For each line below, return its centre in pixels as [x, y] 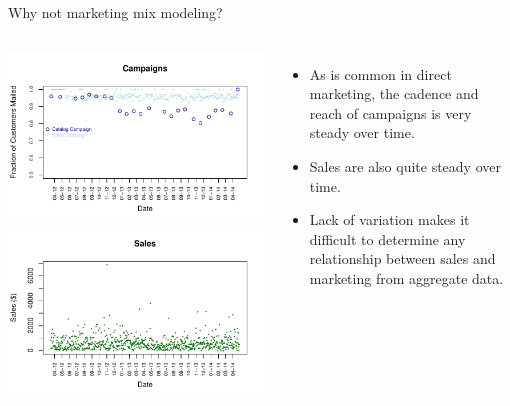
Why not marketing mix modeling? [115, 12]
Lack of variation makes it [389, 219]
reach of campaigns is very [390, 112]
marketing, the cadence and [394, 93]
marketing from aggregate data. [406, 277]
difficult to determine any [387, 238]
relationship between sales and [402, 258]
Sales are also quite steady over [405, 165]
